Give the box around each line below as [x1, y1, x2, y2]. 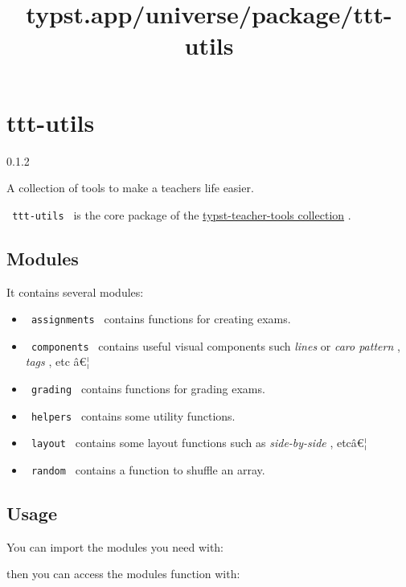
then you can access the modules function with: [6, 565, 240, 582]
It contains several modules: [6, 283, 144, 300]
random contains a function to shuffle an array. [31, 462, 265, 478]
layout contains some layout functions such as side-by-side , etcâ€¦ [31, 434, 367, 451]
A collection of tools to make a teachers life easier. [6, 179, 254, 196]
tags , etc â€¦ [25, 353, 90, 370]
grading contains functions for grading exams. [31, 380, 265, 397]
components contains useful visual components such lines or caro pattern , [31, 337, 400, 354]
